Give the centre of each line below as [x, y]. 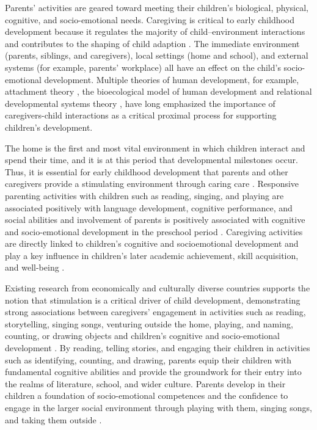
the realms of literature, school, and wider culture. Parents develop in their [145, 383]
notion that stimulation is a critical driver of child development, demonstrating [153, 300]
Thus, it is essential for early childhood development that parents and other [147, 171]
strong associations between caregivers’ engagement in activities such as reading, [155, 312]
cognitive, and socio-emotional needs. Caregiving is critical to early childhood [150, 19]
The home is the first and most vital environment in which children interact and [155, 148]
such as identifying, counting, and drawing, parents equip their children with [148, 359]
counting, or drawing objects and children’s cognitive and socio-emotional [142, 336]
